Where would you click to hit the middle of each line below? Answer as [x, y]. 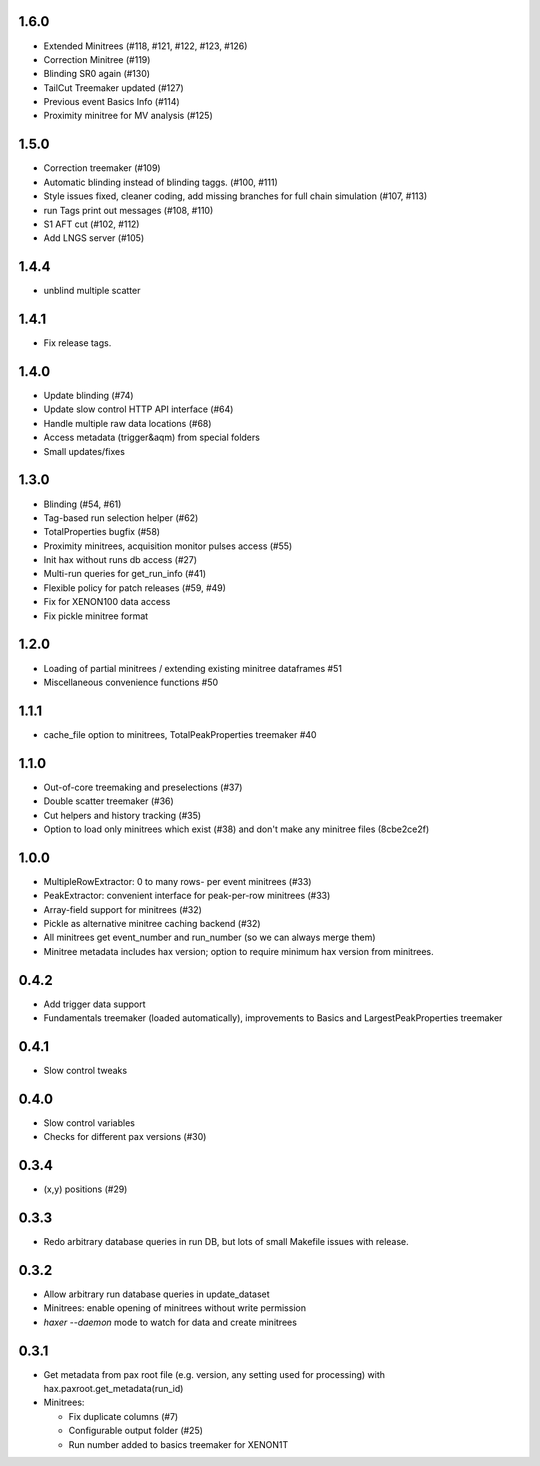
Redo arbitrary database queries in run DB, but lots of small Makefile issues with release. [226, 1242]
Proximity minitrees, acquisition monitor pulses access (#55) [168, 546]
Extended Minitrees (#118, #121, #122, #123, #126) [145, 46]
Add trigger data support [94, 1004]
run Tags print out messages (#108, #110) [128, 210]
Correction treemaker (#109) [102, 168]
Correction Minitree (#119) [97, 59]
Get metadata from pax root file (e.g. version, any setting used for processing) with [214, 1374]
